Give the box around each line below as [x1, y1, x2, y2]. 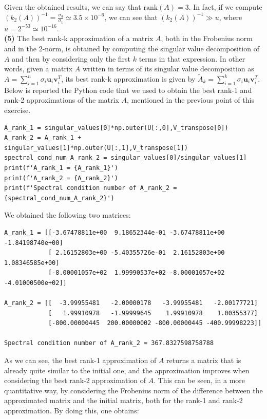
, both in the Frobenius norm [161, 33, 253, 44]
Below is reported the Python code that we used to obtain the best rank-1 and [4, 84, 252, 95]
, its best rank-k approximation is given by [61, 73, 196, 84]
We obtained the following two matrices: [4, 209, 131, 220]
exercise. [4, 105, 31, 115]
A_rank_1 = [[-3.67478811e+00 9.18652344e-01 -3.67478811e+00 [4, 228, 225, 236]
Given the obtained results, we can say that [4, 2, 141, 12]
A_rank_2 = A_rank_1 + [4, 134, 82, 142]
